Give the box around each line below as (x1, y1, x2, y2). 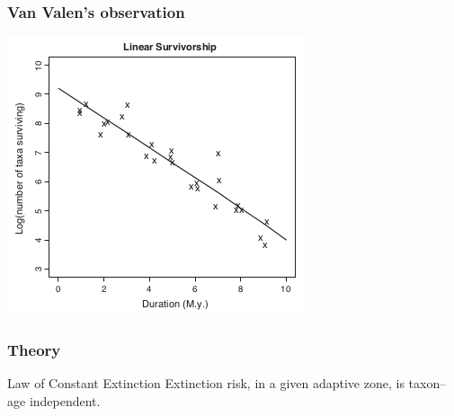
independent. (29, 391, 101, 410)
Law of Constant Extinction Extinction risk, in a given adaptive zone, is (7, 374, 405, 393)
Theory (7, 338, 61, 360)
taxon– (408, 374, 447, 393)
